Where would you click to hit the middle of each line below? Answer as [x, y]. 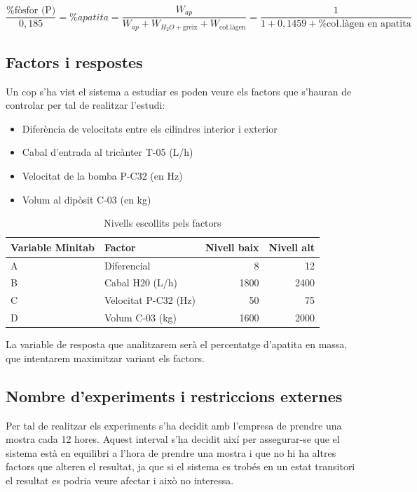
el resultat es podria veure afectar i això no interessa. [120, 480]
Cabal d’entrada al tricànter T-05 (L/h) [108, 152]
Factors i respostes [74, 61]
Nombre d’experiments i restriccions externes [174, 395]
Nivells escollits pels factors [163, 223]
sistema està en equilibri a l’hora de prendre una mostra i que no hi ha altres [171, 452]
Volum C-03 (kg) [140, 318]
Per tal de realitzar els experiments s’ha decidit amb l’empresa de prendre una [174, 425]
